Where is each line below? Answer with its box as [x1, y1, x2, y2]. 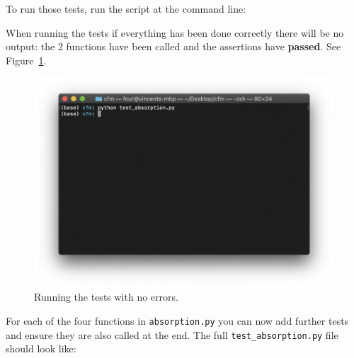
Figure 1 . [6, 52, 47, 67]
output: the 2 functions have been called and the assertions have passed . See [6, 39, 341, 54]
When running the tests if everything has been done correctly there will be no [6, 25, 344, 40]
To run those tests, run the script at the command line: [6, 1, 246, 16]
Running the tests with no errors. [34, 289, 178, 304]
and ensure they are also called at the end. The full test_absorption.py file [6, 327, 338, 342]
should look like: [6, 341, 76, 356]
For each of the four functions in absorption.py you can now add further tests [6, 313, 349, 328]
